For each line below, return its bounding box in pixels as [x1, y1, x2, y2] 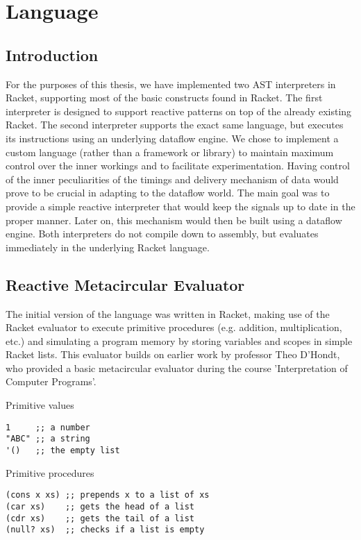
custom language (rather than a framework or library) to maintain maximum [6, 144, 334, 159]
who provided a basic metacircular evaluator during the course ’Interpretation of [6, 360, 348, 375]
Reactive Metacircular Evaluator [6, 273, 245, 295]
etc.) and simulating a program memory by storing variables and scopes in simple [6, 333, 353, 348]
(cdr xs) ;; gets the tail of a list [6, 513, 195, 523]
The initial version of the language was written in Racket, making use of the [6, 306, 330, 321]
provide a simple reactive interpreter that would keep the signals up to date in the [6, 199, 355, 213]
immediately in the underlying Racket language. [6, 239, 210, 254]
